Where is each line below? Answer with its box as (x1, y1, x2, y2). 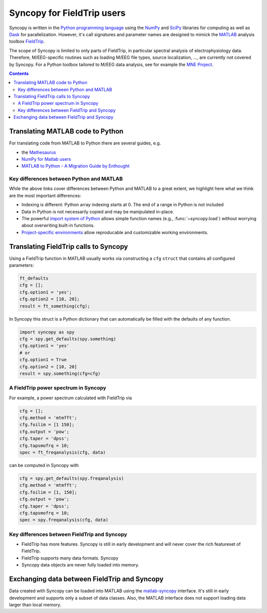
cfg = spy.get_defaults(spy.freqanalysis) (19, 475, 124, 481)
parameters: (9, 262, 34, 268)
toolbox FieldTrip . (9, 39, 45, 45)
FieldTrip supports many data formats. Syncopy (21, 555, 119, 561)
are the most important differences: (9, 192, 82, 198)
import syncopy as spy (19, 329, 75, 335)
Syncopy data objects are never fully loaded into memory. (21, 562, 139, 568)
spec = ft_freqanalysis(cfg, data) (19, 450, 106, 455)
